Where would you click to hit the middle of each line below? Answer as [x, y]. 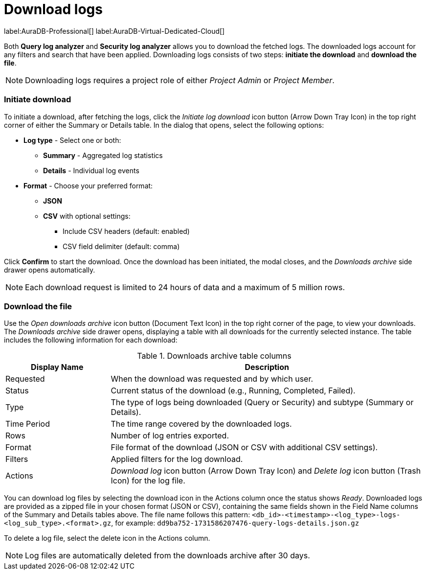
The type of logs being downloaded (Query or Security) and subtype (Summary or [262, 402]
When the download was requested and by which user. [212, 379]
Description [267, 367]
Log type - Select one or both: [72, 140]
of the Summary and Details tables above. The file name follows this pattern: [127, 515]
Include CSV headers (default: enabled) [126, 231]
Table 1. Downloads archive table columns [214, 356]
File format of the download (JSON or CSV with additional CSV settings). [244, 448]
